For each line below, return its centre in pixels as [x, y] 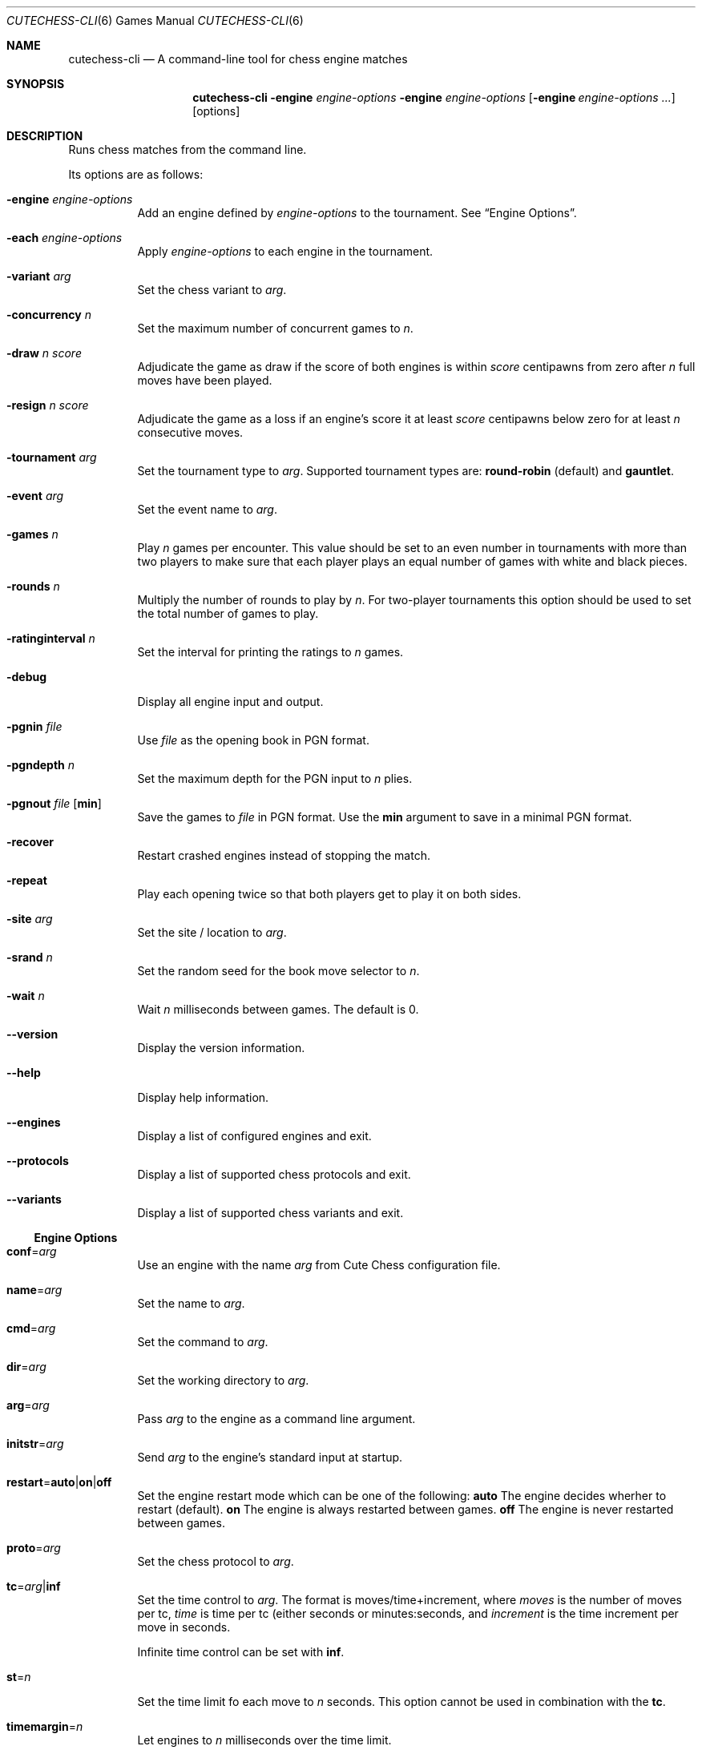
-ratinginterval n [51, 638]
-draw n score [44, 353]
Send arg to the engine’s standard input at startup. [270, 1457]
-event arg [35, 496]
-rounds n [33, 586]
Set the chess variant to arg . [212, 290]
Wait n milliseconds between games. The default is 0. [278, 1009]
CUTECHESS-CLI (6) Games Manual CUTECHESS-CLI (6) [155, 20]
